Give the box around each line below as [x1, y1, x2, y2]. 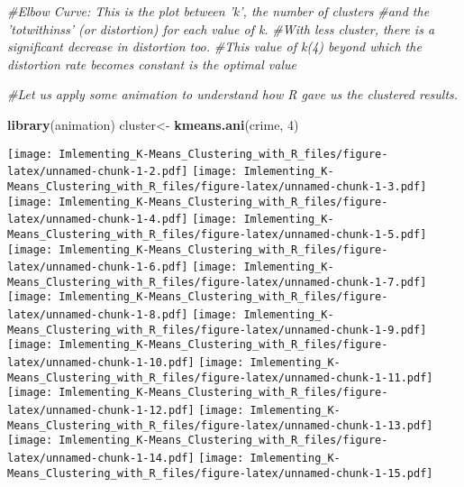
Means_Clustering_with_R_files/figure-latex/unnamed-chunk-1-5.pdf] [7, 227, 427, 241]
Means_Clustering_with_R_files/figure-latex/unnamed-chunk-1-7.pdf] [7, 275, 427, 289]
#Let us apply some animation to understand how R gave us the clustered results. [7, 85, 459, 104]
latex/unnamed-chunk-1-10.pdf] [7, 356, 195, 370]
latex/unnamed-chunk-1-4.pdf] [7, 213, 188, 226]
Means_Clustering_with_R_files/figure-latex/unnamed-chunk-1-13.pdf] [7, 418, 433, 432]
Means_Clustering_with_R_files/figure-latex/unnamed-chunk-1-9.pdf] [7, 323, 427, 336]
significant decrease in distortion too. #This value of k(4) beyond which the [7, 37, 422, 56]
